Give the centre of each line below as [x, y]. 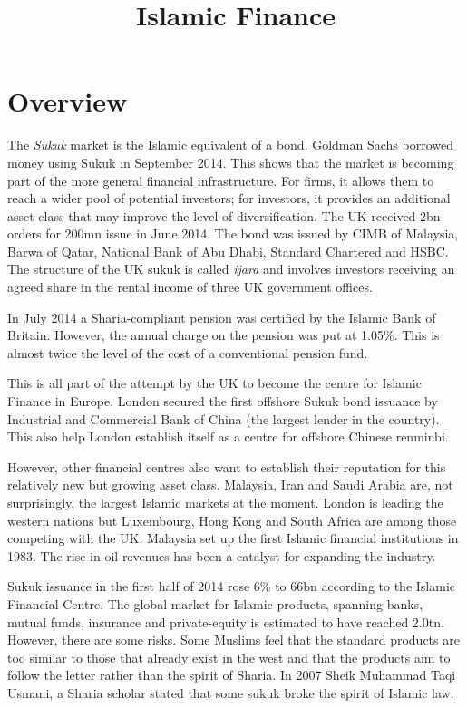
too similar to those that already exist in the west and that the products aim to [229, 657]
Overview [68, 101]
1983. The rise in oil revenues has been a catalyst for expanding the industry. [222, 555]
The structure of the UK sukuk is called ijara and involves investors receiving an [231, 269]
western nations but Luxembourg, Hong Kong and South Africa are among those [232, 520]
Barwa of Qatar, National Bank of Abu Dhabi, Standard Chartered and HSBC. [228, 251]
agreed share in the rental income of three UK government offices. [190, 287]
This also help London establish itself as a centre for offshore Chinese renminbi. [228, 436]
